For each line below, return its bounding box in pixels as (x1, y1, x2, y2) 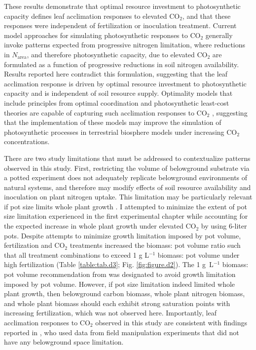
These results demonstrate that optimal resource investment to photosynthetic (4, 1, 241, 11)
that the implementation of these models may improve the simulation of (4, 117, 221, 127)
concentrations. (4, 136, 50, 147)
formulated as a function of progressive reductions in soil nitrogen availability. (4, 59, 239, 69)
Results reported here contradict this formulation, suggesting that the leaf (4, 69, 228, 79)
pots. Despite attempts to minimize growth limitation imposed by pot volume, (4, 230, 241, 240)
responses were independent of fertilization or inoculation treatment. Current (4, 20, 237, 31)
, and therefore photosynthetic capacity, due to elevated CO (27, 49, 208, 59)
